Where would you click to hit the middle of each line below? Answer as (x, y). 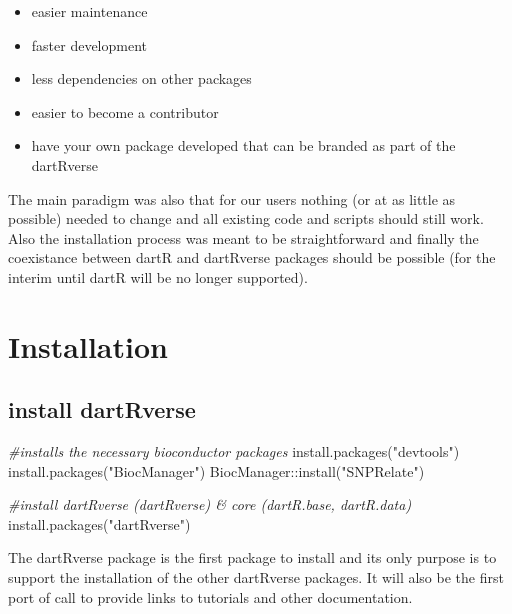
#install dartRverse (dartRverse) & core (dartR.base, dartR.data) (210, 504)
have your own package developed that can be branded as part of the (243, 145)
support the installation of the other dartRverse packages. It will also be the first (256, 577)
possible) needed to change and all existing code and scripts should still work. (246, 218)
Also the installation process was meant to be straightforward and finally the (243, 237)
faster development (89, 44)
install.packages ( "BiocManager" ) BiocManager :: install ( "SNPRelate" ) (216, 470)
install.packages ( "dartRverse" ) (99, 523)
